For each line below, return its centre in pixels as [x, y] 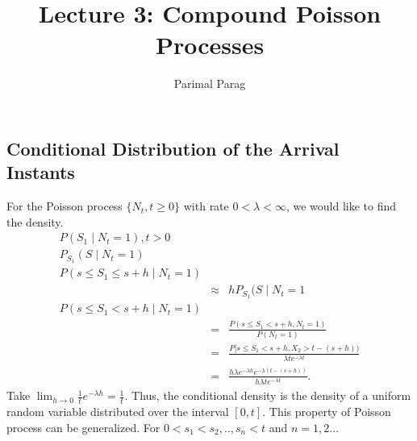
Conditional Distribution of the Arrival [173, 148]
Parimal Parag [210, 83]
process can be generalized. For [83, 427]
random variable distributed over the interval [118, 411]
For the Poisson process [65, 206]
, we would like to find [341, 206]
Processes [210, 45]
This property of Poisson [330, 411]
